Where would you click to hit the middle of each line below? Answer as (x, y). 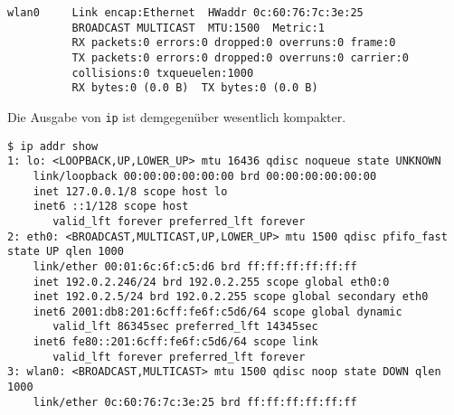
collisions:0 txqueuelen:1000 (163, 73)
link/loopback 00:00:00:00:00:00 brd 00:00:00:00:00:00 (205, 176)
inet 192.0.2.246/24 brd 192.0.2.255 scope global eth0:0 (211, 282)
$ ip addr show (53, 146)
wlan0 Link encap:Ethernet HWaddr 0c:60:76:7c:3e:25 (185, 13)
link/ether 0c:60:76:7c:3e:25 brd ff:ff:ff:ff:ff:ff (195, 402)
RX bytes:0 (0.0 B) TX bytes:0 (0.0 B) (195, 88)
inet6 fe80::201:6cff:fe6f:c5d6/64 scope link (175, 342)
